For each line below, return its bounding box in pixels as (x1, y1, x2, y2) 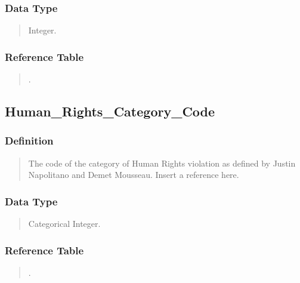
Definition (5, 133, 54, 148)
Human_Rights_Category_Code (5, 102, 215, 121)
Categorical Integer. (28, 217, 101, 230)
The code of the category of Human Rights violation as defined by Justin (28, 156, 296, 169)
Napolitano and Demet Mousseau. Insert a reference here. (28, 168, 239, 181)
